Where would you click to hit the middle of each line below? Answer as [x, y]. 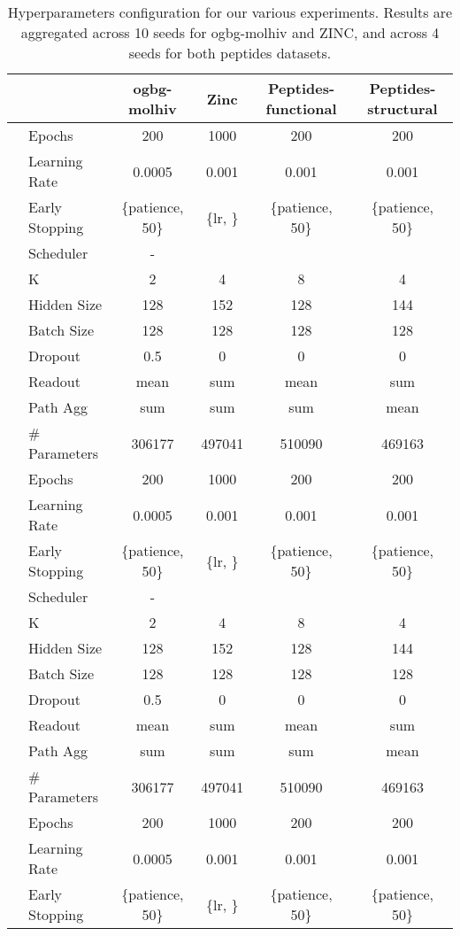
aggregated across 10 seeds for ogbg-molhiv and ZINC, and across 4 [230, 32]
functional [301, 108]
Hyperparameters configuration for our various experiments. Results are [230, 12]
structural [402, 108]
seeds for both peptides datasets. [230, 53]
